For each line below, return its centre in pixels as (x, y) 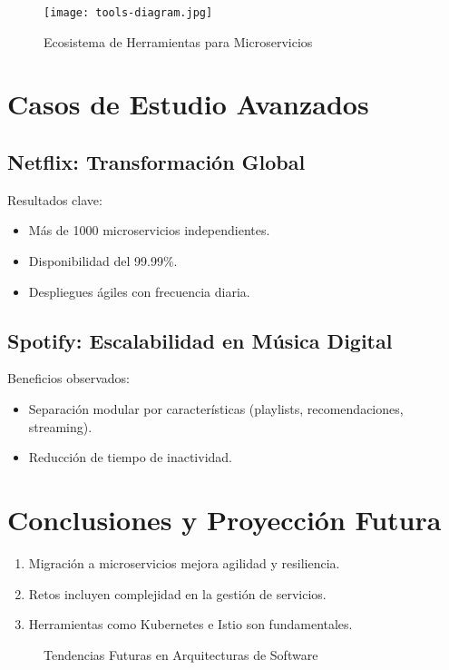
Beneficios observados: (69, 378)
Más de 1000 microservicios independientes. (149, 230)
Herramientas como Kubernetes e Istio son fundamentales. (190, 624)
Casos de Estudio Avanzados (188, 104)
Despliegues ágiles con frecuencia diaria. (139, 291)
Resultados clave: (55, 199)
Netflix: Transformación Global (156, 162)
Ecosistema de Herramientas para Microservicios (178, 41)
